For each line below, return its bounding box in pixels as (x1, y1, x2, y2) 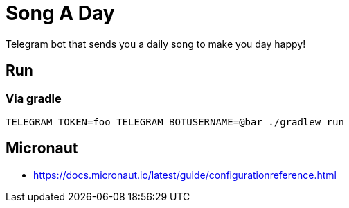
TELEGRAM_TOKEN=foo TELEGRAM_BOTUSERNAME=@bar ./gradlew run (6, 116, 344, 128)
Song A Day (6, 1, 115, 25)
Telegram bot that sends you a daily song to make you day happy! (6, 37, 306, 50)
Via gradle (6, 91, 62, 105)
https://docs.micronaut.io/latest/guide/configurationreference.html (33, 168, 337, 181)
